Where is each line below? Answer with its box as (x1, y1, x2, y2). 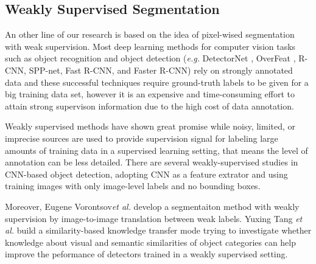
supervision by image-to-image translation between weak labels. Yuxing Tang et (5, 212, 303, 224)
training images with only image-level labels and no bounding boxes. (5, 179, 261, 192)
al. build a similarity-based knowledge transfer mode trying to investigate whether (5, 224, 312, 237)
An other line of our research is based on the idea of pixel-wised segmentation (5, 28, 295, 41)
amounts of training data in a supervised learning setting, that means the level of (5, 144, 308, 156)
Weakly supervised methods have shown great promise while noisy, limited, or (5, 120, 296, 133)
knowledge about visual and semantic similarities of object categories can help (5, 235, 297, 248)
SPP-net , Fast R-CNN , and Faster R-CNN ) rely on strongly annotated (29, 63, 293, 76)
